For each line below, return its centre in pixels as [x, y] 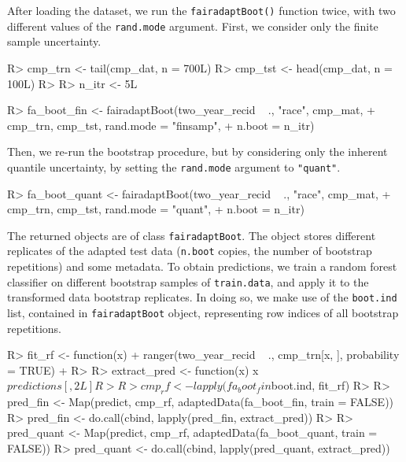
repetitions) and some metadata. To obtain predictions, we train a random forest [202, 266]
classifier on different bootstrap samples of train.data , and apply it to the [188, 281]
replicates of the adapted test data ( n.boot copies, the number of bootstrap [190, 251]
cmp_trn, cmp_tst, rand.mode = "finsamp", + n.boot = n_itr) [161, 125]
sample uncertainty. [54, 41]
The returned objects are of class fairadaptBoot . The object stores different [192, 235]
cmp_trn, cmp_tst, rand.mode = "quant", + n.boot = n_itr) [156, 209]
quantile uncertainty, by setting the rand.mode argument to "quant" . [174, 166]
